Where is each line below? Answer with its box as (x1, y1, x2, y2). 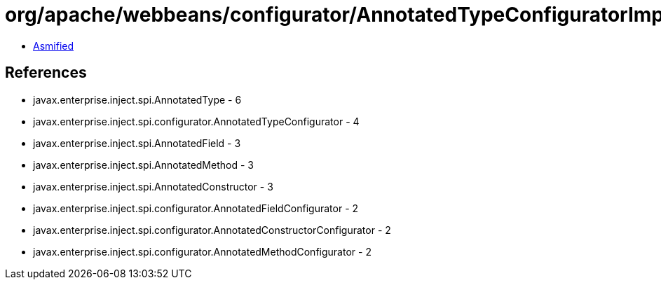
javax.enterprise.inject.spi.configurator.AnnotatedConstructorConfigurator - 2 (33, 223, 391, 236)
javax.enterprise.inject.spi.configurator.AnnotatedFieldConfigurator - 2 (33, 202, 359, 214)
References (5, 64, 87, 82)
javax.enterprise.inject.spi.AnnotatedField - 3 (33, 137, 241, 149)
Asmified (33, 39, 74, 52)
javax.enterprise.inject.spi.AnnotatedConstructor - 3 (33, 180, 273, 193)
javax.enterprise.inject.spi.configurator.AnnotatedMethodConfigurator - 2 (33, 245, 372, 258)
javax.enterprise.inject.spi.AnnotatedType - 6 (33, 93, 242, 106)
